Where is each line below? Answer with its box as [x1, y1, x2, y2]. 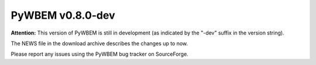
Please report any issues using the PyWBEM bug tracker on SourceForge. [11, 50, 188, 58]
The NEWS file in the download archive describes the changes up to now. [11, 40, 188, 47]
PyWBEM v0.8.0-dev [11, 9, 115, 22]
